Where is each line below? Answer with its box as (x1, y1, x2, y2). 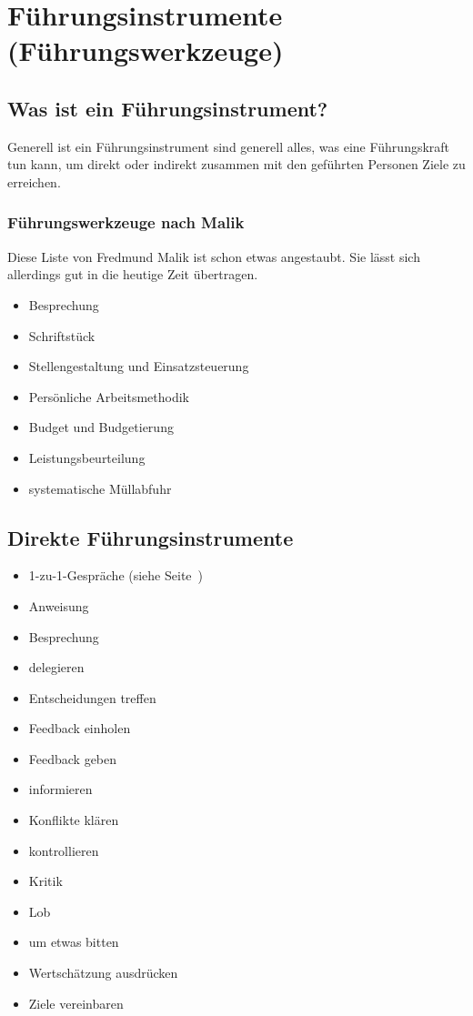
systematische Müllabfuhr (28, 478, 172, 498)
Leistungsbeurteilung (28, 448, 146, 467)
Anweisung (28, 596, 89, 615)
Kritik (28, 871, 63, 890)
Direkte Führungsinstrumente (7, 523, 294, 551)
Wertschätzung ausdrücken (28, 963, 178, 982)
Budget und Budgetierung (28, 417, 174, 437)
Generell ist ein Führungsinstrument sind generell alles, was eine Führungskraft (7, 136, 450, 156)
